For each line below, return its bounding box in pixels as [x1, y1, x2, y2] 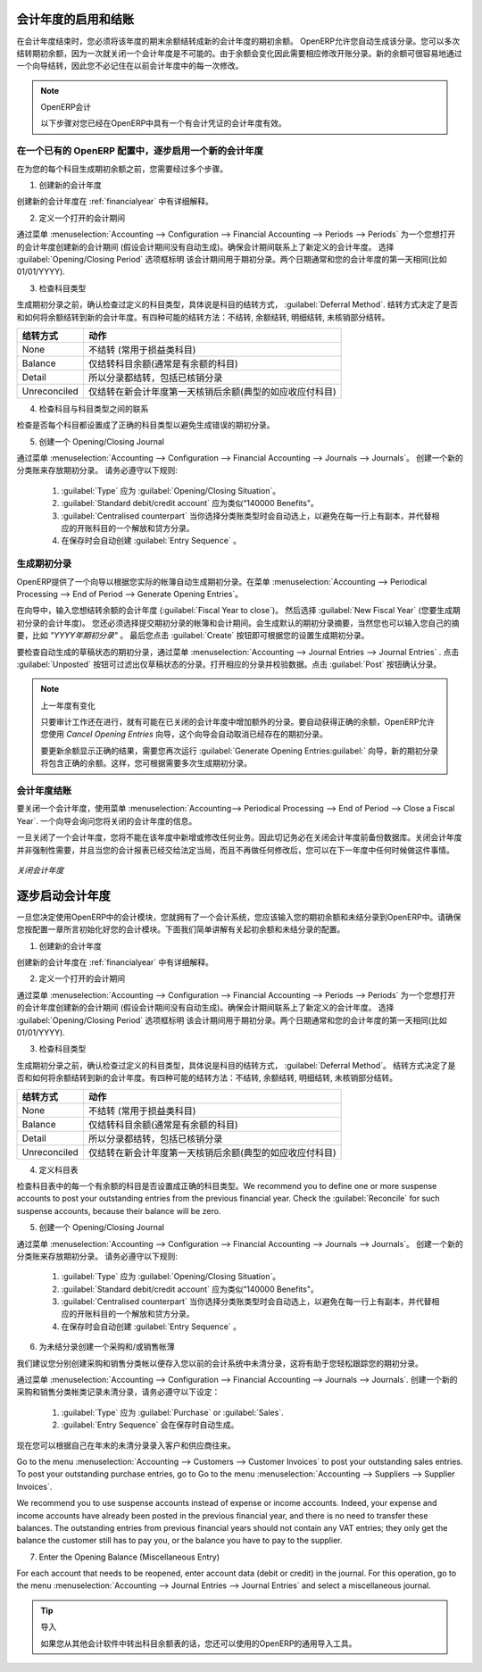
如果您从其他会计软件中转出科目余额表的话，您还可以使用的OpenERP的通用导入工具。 [40, 1638, 357, 1649]
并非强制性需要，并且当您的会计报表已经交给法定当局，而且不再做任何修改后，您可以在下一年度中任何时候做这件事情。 [16, 844, 454, 855]
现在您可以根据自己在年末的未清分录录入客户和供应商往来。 [16, 1440, 236, 1451]
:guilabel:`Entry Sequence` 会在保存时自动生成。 [61, 1419, 239, 1430]
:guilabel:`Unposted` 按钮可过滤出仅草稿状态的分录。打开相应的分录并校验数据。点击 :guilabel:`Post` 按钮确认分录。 [16, 659, 442, 670]
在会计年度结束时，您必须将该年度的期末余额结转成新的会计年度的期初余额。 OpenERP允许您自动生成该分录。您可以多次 [16, 36, 461, 46]
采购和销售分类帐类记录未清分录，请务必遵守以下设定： [16, 1386, 220, 1397]
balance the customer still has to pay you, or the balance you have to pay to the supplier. [16, 1535, 343, 1546]
